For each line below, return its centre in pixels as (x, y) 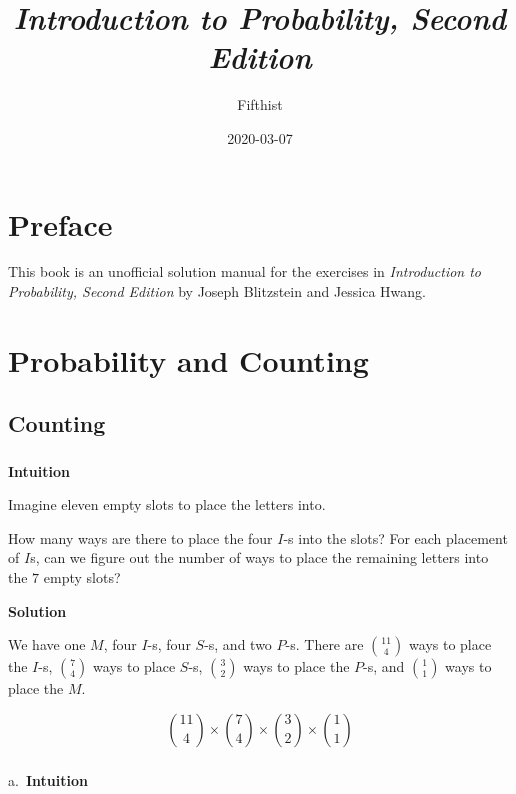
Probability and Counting (188, 359)
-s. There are (324, 644)
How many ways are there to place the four (140, 537)
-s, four (169, 644)
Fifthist (260, 104)
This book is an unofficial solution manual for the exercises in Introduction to (245, 271)
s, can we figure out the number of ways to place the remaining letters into (259, 557)
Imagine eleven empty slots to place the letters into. (167, 504)
